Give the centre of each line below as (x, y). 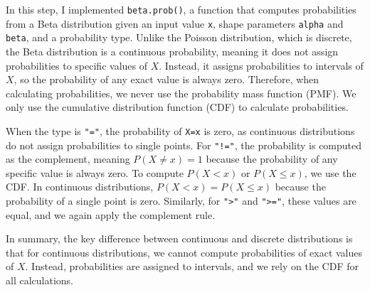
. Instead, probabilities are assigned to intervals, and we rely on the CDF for (192, 266)
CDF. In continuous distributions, (80, 187)
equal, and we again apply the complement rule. (111, 214)
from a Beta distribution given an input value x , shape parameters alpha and (175, 23)
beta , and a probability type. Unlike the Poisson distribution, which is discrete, (179, 37)
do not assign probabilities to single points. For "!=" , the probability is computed (184, 145)
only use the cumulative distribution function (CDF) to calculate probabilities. (177, 107)
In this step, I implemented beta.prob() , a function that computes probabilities (181, 9)
